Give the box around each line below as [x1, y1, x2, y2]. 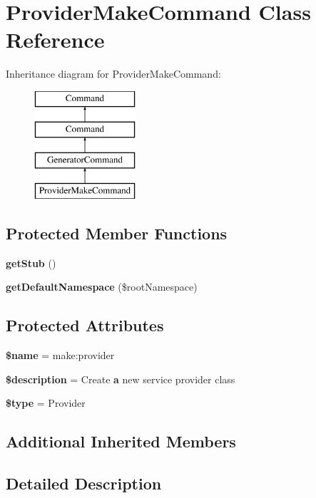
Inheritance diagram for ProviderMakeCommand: [6, 66, 221, 81]
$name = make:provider [6, 348, 115, 363]
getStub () [6, 255, 56, 270]
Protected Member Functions [6, 222, 228, 244]
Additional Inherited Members [6, 430, 236, 452]
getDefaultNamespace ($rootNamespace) [6, 279, 198, 294]
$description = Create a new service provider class [6, 371, 235, 386]
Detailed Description [6, 472, 162, 494]
